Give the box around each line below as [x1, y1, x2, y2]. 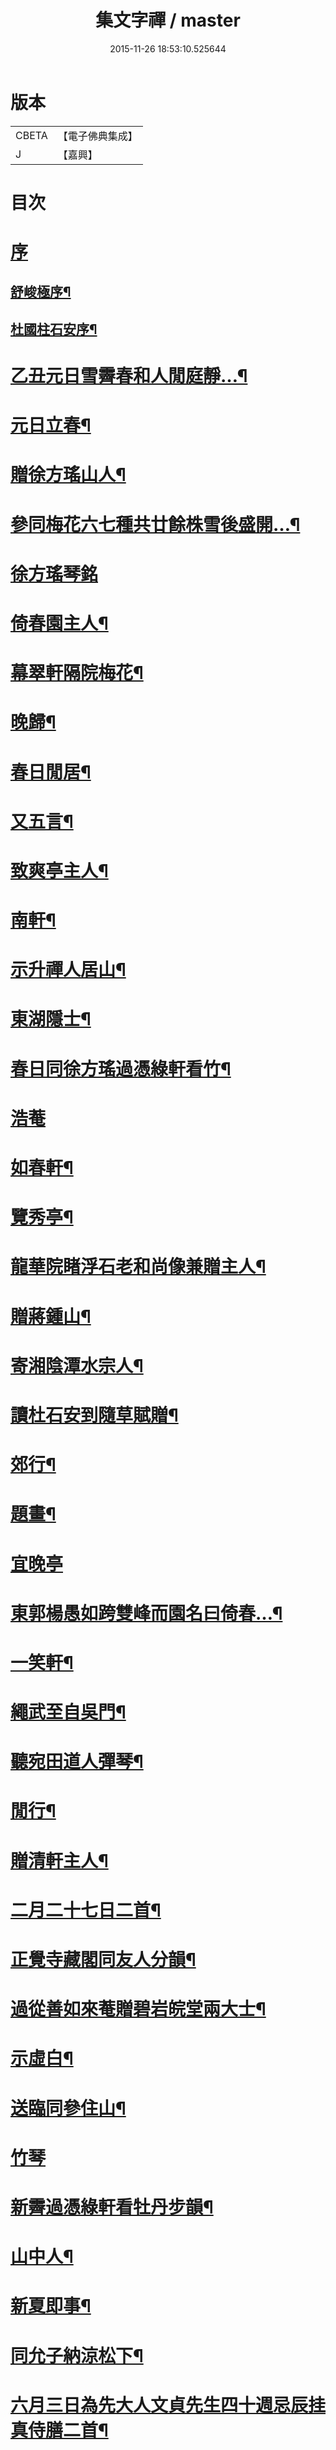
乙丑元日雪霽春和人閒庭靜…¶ [10, 365, 248, 388]
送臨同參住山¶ [10, 2097, 127, 2120]
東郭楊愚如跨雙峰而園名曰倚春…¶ [10, 1602, 283, 1625]
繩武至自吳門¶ [10, 1701, 127, 1724]
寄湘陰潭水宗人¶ [10, 1354, 144, 1377]
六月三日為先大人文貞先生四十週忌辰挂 [10, 2394, 327, 2416]
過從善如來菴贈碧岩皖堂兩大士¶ [10, 1998, 267, 2021]
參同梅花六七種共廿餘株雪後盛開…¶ [10, 513, 301, 536]
